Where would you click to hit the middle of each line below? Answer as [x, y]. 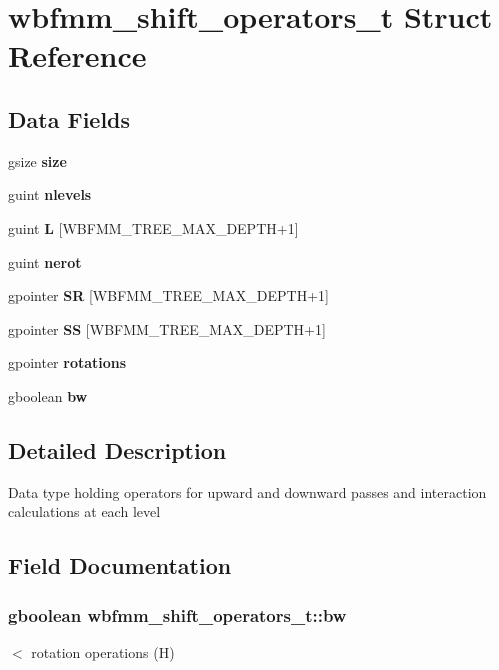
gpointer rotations [67, 362]
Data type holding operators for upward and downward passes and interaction [247, 491]
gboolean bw [48, 395]
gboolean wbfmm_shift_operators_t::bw [177, 614]
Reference [77, 55]
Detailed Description [117, 449]
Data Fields [69, 118]
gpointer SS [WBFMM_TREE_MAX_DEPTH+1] [167, 328]
